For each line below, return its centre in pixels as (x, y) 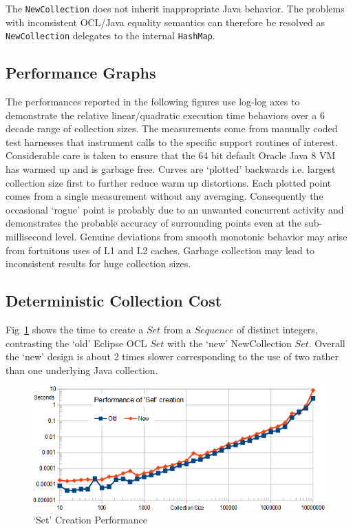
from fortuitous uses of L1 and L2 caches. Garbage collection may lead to (160, 250)
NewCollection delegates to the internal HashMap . (110, 35)
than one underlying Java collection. (82, 370)
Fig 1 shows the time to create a (75, 330)
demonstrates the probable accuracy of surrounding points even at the (153, 223)
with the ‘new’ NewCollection (229, 343)
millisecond (29, 237)
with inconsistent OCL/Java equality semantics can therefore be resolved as (165, 22)
